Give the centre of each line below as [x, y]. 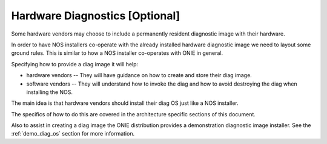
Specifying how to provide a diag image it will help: [75, 64]
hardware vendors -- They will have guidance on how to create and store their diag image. [139, 75]
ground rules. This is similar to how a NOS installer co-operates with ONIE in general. [117, 53]
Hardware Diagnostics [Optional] [96, 16]
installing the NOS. [49, 92]
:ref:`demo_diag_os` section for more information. [73, 134]
